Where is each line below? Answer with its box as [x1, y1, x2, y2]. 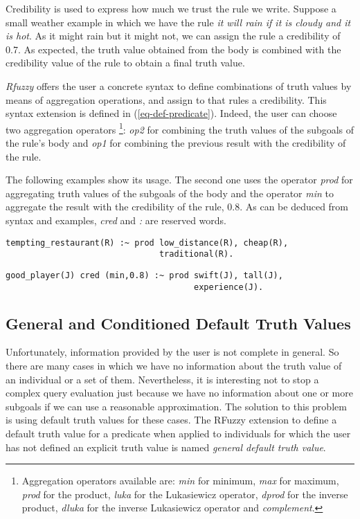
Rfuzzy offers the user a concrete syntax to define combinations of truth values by [6, 78, 352, 93]
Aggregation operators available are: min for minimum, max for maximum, [21, 473, 339, 488]
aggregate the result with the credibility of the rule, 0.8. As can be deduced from [6, 199, 349, 214]
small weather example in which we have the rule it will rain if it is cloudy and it [6, 15, 351, 29]
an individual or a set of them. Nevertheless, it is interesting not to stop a [6, 372, 319, 386]
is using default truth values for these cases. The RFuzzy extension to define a [6, 412, 337, 427]
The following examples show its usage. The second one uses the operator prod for [6, 172, 353, 187]
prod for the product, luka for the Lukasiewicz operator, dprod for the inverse [21, 486, 348, 501]
